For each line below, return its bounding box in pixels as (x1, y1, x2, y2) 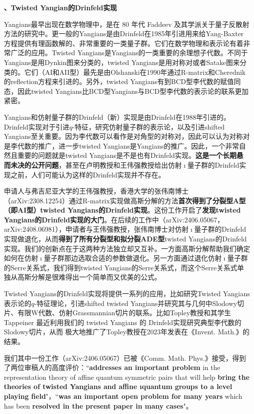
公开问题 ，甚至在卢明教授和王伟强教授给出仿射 (31, 159, 182, 170)
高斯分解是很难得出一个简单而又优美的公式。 (17, 272, 161, 282)
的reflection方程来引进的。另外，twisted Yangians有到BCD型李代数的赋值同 (4, 76, 241, 87)
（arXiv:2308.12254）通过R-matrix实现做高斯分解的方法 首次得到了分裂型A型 (4, 195, 246, 205)
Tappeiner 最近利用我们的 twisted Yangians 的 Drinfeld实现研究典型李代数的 (4, 317, 242, 327)
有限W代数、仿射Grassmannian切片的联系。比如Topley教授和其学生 (17, 307, 232, 318)
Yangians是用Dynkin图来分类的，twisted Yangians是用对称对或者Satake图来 (4, 57, 240, 67)
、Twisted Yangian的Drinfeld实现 (4, 2, 117, 12)
